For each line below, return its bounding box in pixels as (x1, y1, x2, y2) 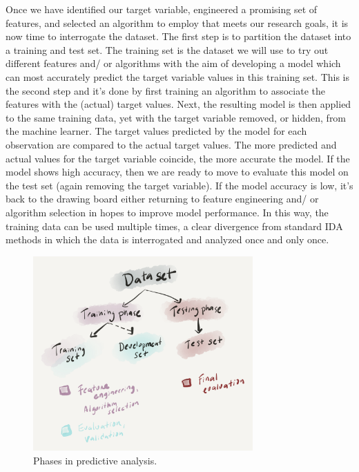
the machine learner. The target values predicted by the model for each (6, 124, 307, 138)
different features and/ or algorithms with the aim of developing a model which (6, 56, 341, 70)
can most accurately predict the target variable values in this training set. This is (6, 69, 350, 84)
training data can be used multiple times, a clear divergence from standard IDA (6, 218, 343, 233)
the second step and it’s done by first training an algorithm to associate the (6, 83, 325, 97)
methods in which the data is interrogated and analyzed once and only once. (6, 232, 329, 247)
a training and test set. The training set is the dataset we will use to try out (6, 42, 329, 57)
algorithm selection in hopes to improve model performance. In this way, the (6, 205, 329, 219)
